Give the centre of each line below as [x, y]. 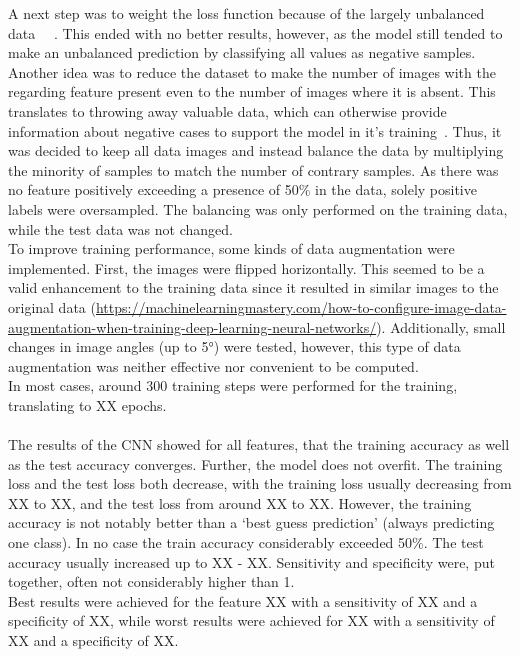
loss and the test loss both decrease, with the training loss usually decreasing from [260, 483]
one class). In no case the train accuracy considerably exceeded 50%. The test [246, 542]
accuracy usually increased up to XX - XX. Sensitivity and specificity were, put [251, 561]
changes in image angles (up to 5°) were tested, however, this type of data [234, 346]
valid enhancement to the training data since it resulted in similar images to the [253, 287]
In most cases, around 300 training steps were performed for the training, [233, 385]
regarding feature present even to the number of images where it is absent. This [252, 91]
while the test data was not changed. [120, 228]
